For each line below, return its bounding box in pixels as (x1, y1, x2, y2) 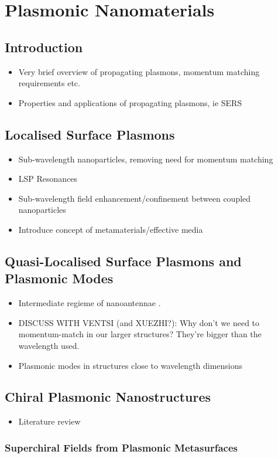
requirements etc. (18, 77, 80, 89)
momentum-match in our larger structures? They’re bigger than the (18, 328, 262, 340)
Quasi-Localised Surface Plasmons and (5, 252, 242, 270)
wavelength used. (18, 339, 80, 351)
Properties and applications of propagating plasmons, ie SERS (18, 96, 242, 108)
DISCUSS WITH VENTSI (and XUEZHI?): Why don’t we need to (18, 316, 260, 328)
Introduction (5, 38, 83, 56)
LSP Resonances (18, 172, 78, 185)
